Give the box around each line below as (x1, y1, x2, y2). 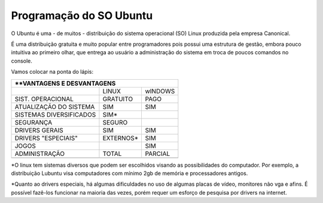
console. (11, 57, 33, 64)
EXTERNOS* (102, 134, 139, 142)
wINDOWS (145, 87, 175, 95)
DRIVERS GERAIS (14, 126, 64, 134)
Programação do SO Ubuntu (11, 9, 153, 22)
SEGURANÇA (14, 118, 53, 126)
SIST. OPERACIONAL (14, 95, 74, 103)
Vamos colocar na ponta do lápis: (11, 68, 94, 76)
